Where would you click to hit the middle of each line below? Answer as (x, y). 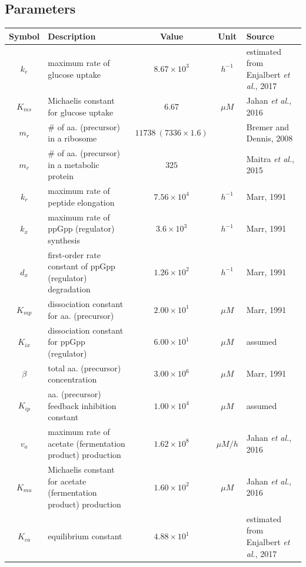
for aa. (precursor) (81, 315)
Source (260, 36)
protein (61, 176)
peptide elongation (81, 202)
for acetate (67, 481)
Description (72, 36)
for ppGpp (66, 342)
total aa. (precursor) (84, 367)
